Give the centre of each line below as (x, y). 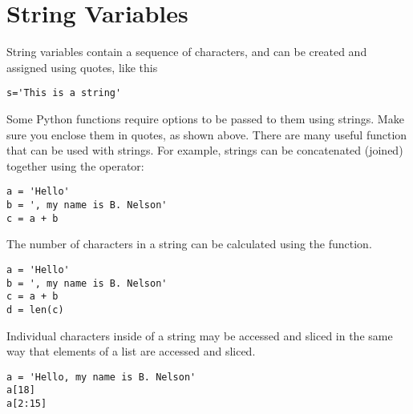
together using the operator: (75, 165)
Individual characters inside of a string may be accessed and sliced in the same (200, 335)
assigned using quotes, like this (82, 67)
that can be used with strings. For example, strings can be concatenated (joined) (205, 150)
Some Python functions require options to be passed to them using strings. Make (205, 118)
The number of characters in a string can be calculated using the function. (189, 244)
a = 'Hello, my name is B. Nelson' (101, 377)
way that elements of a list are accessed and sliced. (131, 351)
